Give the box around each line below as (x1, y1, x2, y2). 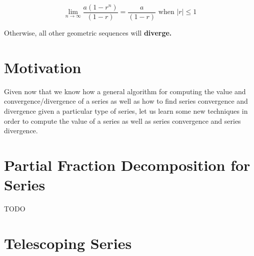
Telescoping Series (4, 232, 132, 253)
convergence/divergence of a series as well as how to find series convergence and (4, 96, 248, 106)
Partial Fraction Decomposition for (4, 154, 250, 175)
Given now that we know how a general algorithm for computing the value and (4, 86, 246, 96)
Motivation (4, 57, 81, 77)
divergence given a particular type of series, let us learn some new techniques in (4, 105, 248, 116)
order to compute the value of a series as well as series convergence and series (4, 115, 241, 126)
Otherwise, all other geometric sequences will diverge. (4, 28, 172, 38)
